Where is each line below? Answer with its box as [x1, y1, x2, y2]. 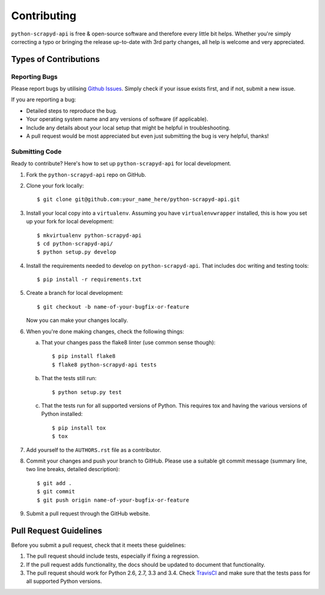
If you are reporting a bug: [11, 96, 76, 103]
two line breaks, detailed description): [26, 466, 120, 473]
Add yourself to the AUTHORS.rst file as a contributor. [26, 446, 161, 454]
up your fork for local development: [26, 218, 114, 225]
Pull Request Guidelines [11, 525, 102, 535]
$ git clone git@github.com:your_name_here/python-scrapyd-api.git [37, 196, 240, 203]
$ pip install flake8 [52, 353, 116, 360]
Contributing [11, 9, 76, 22]
